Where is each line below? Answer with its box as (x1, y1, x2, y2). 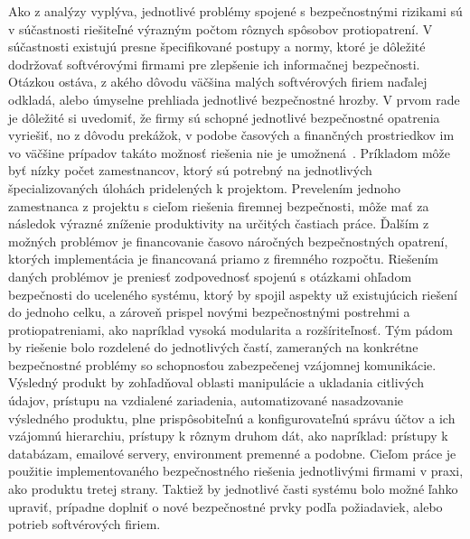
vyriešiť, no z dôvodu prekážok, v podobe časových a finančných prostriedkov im (8, 125, 455, 144)
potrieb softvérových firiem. (8, 515, 161, 534)
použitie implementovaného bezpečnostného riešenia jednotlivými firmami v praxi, (8, 461, 464, 480)
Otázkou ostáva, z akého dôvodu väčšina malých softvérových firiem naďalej (8, 72, 428, 91)
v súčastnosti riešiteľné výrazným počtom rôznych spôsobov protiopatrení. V (8, 19, 433, 38)
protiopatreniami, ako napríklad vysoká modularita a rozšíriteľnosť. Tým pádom (8, 320, 453, 339)
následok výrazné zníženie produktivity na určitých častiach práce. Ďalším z (8, 214, 429, 233)
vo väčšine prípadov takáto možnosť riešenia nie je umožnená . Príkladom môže (8, 143, 450, 162)
